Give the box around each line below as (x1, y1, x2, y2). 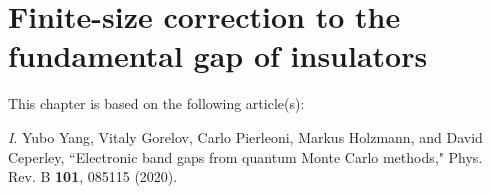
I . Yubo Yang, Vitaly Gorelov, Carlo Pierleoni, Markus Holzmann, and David (8, 126, 483, 147)
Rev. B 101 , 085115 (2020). (8, 166, 178, 187)
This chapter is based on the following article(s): (8, 93, 305, 114)
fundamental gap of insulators (8, 35, 428, 76)
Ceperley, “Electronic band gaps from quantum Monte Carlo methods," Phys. (8, 146, 483, 167)
